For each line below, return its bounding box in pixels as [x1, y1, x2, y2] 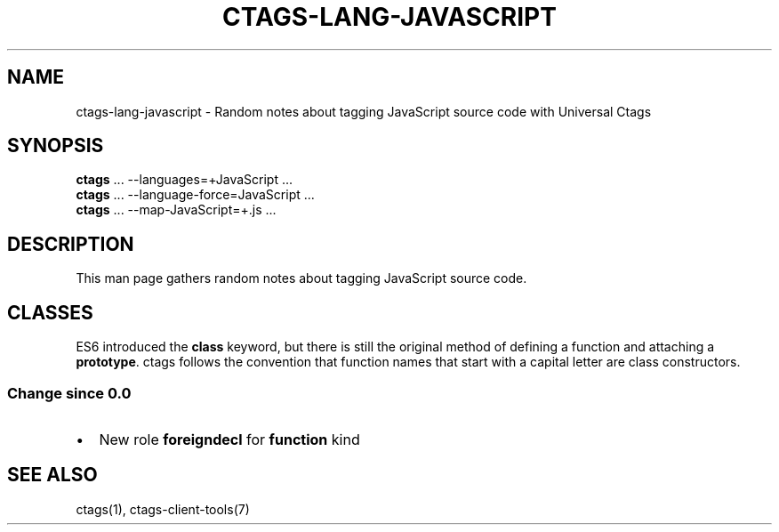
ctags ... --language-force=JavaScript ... [76, 187, 315, 203]
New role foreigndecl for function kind [99, 430, 360, 448]
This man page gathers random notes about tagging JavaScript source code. [76, 270, 527, 286]
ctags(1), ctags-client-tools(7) [76, 501, 250, 517]
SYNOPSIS [7, 134, 104, 157]
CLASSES [7, 301, 93, 324]
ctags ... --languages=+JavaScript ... [76, 172, 293, 188]
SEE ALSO [7, 463, 98, 487]
